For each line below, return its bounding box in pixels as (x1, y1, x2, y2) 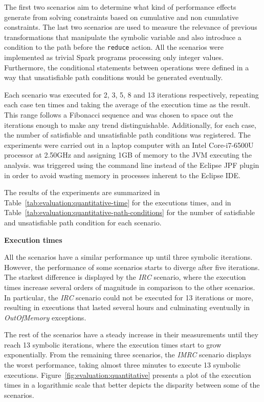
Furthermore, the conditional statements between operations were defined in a (4, 62, 249, 72)
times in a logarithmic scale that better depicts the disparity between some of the (4, 379, 260, 390)
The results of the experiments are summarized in (4, 187, 160, 198)
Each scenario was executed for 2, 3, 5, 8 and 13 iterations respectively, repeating (4, 89, 259, 100)
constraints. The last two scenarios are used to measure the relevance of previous (4, 22, 257, 32)
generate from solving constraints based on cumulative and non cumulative (4, 11, 239, 22)
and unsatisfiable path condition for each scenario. (4, 217, 162, 227)
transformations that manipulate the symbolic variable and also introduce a (4, 31, 241, 42)
